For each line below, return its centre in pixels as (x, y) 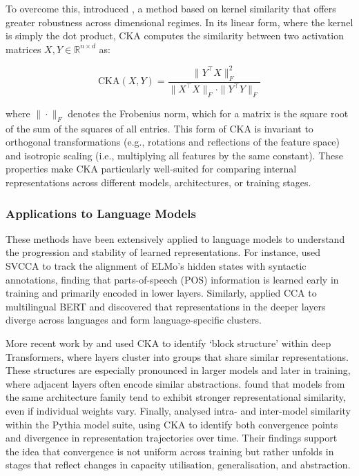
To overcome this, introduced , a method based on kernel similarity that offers (171, 8)
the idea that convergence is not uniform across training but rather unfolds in (170, 451)
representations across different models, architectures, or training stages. (158, 182)
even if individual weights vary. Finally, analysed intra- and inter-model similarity (178, 410)
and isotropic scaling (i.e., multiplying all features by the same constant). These (174, 155)
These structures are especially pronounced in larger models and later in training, (178, 370)
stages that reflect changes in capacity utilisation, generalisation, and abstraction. (178, 465)
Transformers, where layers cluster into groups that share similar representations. (177, 356)
